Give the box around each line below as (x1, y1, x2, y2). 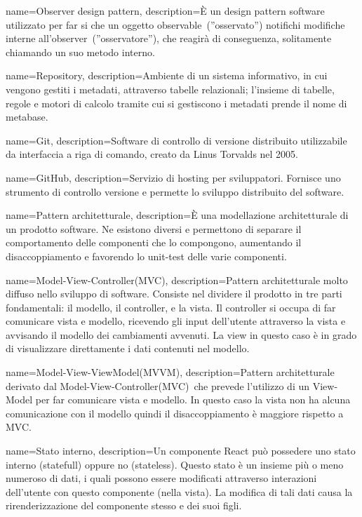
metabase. (6, 109, 48, 124)
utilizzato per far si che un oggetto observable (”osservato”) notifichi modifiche (6, 17, 345, 32)
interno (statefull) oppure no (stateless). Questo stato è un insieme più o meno (6, 457, 344, 471)
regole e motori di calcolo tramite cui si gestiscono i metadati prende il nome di (6, 95, 347, 110)
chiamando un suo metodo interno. (6, 44, 155, 59)
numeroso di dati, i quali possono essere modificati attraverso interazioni (6, 471, 317, 485)
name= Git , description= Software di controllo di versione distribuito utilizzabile (6, 133, 347, 147)
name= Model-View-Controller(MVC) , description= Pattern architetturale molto (6, 272, 348, 287)
